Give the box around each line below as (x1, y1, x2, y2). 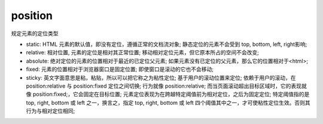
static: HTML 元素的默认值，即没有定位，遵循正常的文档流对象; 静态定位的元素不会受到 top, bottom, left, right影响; (26, 41, 307, 48)
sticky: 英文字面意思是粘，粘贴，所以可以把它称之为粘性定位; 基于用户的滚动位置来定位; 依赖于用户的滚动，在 (26, 74, 296, 81)
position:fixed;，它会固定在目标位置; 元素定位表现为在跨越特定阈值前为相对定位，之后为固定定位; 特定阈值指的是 (32, 91, 310, 98)
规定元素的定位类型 (11, 30, 59, 37)
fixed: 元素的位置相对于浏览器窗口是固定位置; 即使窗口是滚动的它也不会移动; (26, 66, 214, 73)
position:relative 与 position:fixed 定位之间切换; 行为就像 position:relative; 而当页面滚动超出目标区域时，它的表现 (26, 82, 302, 89)
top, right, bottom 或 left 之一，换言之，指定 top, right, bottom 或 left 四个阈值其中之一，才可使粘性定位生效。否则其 (26, 99, 310, 106)
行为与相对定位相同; (26, 107, 75, 114)
